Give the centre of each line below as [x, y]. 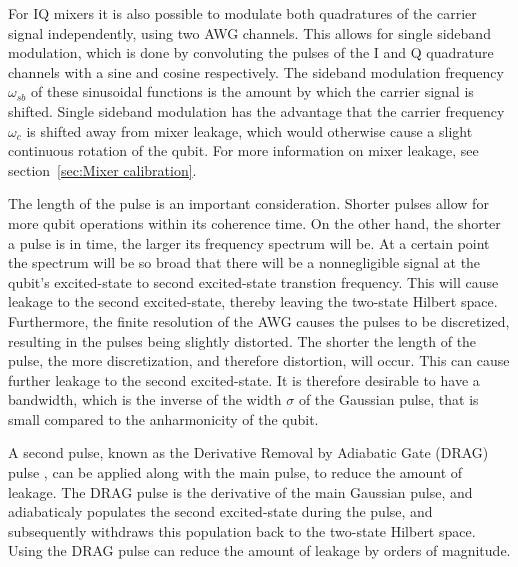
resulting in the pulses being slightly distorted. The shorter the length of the [242, 340]
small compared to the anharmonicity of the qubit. [163, 418]
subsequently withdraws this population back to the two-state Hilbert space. [242, 530]
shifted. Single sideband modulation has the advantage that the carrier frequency [256, 110]
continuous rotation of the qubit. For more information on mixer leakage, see [243, 150]
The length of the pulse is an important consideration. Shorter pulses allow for [248, 203]
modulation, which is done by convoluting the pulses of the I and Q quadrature [251, 52]
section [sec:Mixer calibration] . [102, 169]
